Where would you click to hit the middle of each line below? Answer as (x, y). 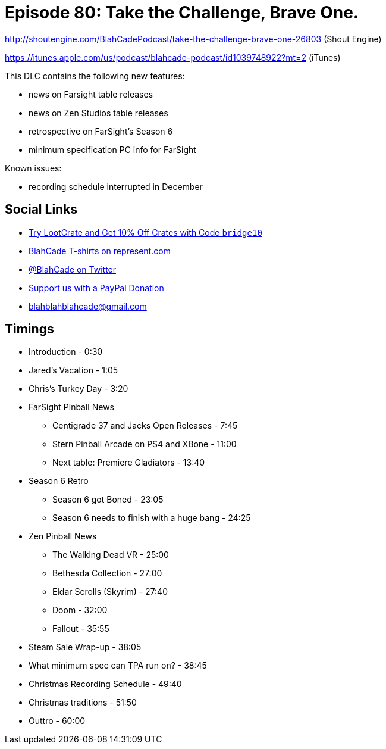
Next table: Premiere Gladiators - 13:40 (129, 463)
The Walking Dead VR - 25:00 (111, 555)
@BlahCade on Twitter (73, 269)
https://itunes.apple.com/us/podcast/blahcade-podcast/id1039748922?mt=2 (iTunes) (173, 57)
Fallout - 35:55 (81, 629)
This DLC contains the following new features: (95, 76)
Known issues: (33, 168)
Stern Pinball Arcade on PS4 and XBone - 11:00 (145, 444)
